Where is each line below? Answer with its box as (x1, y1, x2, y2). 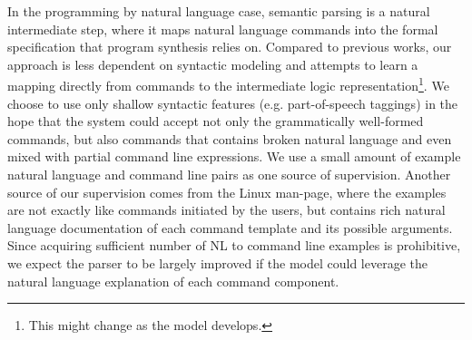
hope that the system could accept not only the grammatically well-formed (7, 112, 424, 131)
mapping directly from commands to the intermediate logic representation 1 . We (7, 73, 449, 95)
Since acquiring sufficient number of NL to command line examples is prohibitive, (7, 236, 461, 255)
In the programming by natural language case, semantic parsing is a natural (7, 2, 430, 20)
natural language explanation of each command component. (7, 271, 339, 290)
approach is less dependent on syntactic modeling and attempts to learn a (7, 54, 418, 73)
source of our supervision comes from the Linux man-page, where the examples (7, 182, 447, 201)
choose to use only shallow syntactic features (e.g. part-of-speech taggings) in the (7, 93, 458, 112)
